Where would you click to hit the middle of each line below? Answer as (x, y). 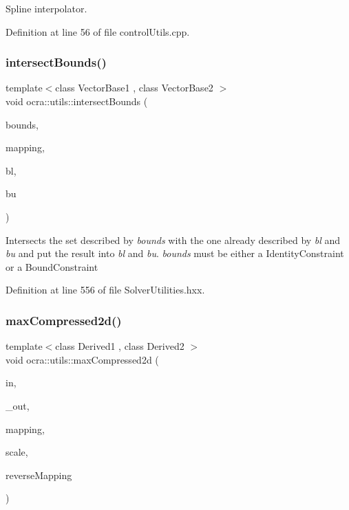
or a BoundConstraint (52, 266)
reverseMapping (39, 475)
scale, (17, 452)
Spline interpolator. (46, 8)
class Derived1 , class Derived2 (120, 346)
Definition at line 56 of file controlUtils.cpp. (98, 31)
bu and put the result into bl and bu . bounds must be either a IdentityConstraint (175, 253)
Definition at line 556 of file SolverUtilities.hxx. (105, 290)
